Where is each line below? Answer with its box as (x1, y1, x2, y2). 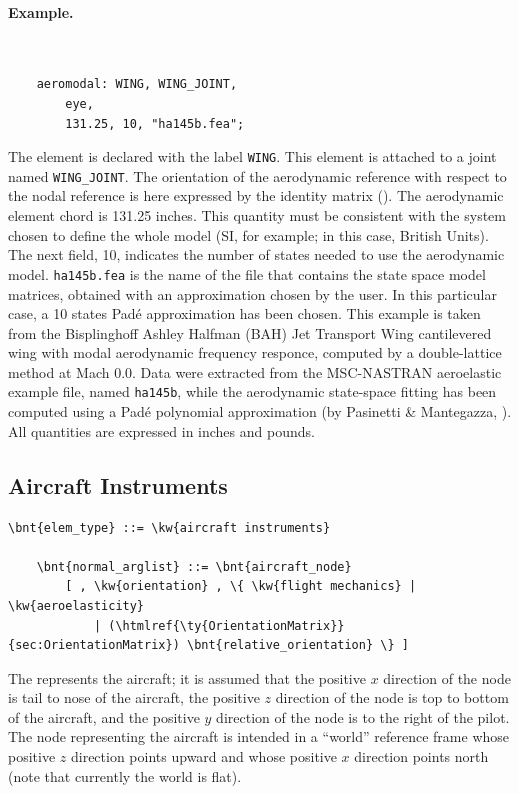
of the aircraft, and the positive (8, 706, 200, 727)
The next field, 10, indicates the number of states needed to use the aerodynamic (8, 244, 505, 265)
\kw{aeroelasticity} (8, 598, 145, 613)
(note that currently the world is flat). (8, 765, 242, 786)
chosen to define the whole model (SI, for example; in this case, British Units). (8, 224, 489, 245)
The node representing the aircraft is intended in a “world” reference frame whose (8, 726, 510, 747)
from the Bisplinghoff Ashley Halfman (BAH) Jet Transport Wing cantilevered (8, 322, 492, 343)
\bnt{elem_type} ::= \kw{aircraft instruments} (8, 520, 331, 535)
